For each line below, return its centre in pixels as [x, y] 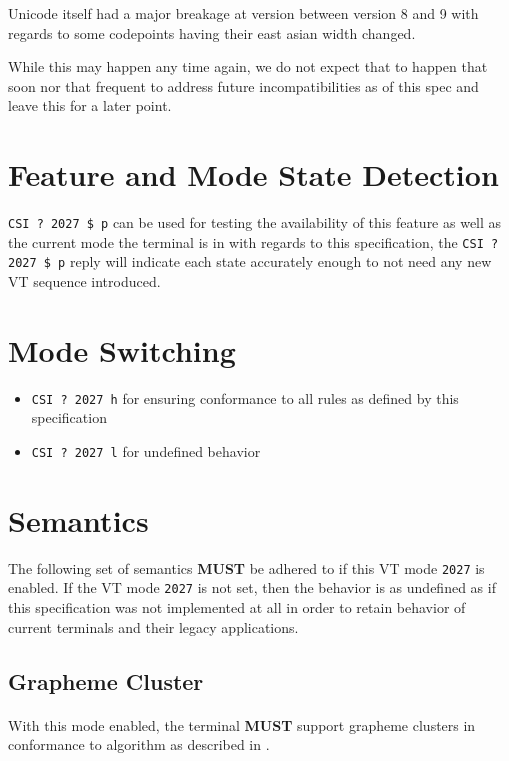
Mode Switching [122, 349]
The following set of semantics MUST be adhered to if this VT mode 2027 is [246, 567]
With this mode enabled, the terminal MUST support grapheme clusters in [242, 724]
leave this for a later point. [90, 105]
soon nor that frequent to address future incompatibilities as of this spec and [243, 85]
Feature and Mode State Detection [253, 174]
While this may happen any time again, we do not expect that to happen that [248, 66]
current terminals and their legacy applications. [153, 626]
